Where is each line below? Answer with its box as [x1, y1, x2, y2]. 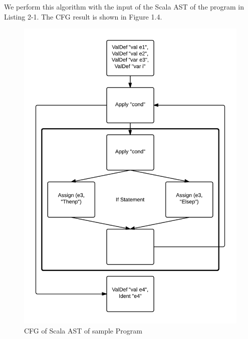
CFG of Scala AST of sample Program [24, 325, 142, 335]
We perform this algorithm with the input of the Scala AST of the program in [4, 2, 244, 12]
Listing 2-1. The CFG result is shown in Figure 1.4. [4, 11, 162, 22]
